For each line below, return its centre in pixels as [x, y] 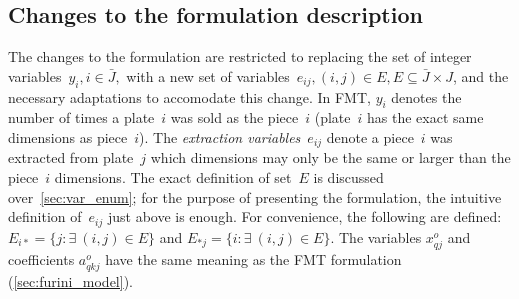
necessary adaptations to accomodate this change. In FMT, [189, 96]
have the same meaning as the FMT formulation [253, 258]
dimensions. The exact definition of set [173, 177]
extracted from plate [71, 157]
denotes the [426, 96]
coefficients [41, 258]
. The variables [376, 236]
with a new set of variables [208, 75]
